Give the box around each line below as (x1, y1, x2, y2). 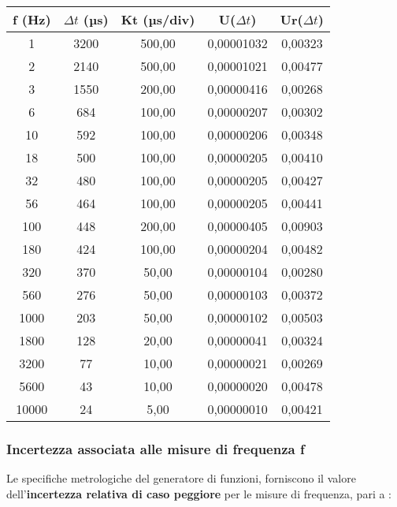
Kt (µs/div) (121, 10, 195, 28)
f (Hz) (13, 10, 51, 28)
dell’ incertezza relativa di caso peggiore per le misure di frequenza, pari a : (6, 485, 392, 501)
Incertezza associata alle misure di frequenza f (6, 438, 305, 458)
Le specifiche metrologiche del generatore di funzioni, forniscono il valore (6, 470, 356, 486)
